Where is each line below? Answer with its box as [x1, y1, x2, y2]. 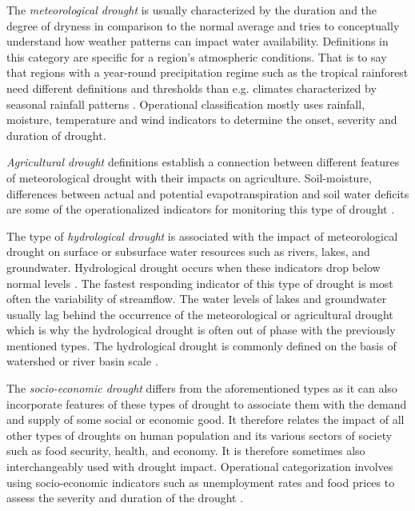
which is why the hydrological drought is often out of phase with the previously [6, 321, 396, 338]
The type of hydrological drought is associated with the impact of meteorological [6, 227, 398, 244]
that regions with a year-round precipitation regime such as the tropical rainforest [6, 64, 409, 81]
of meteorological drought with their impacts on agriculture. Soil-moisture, [6, 169, 372, 186]
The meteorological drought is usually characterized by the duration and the [6, 2, 377, 18]
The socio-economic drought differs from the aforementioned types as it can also [6, 380, 397, 397]
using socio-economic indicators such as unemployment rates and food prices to [6, 473, 395, 490]
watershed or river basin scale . [6, 353, 158, 369]
